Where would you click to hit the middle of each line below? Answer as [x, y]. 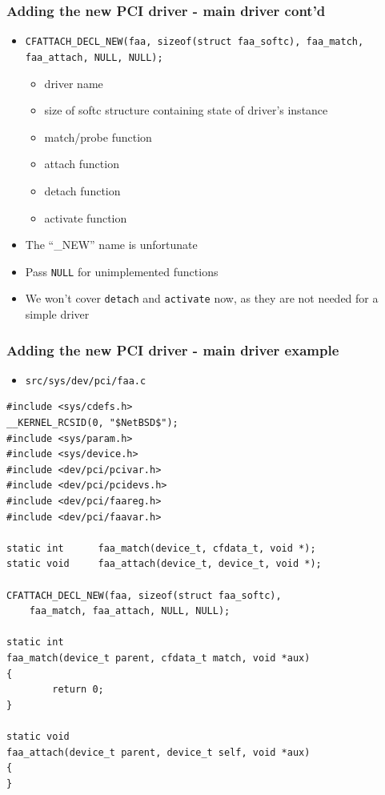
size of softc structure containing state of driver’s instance [186, 110]
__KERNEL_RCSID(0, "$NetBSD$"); [92, 423]
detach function [82, 190]
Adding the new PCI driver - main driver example [173, 349]
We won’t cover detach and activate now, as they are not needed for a [202, 298]
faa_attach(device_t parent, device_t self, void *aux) [158, 752]
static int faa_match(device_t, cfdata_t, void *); [161, 548]
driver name [74, 83]
